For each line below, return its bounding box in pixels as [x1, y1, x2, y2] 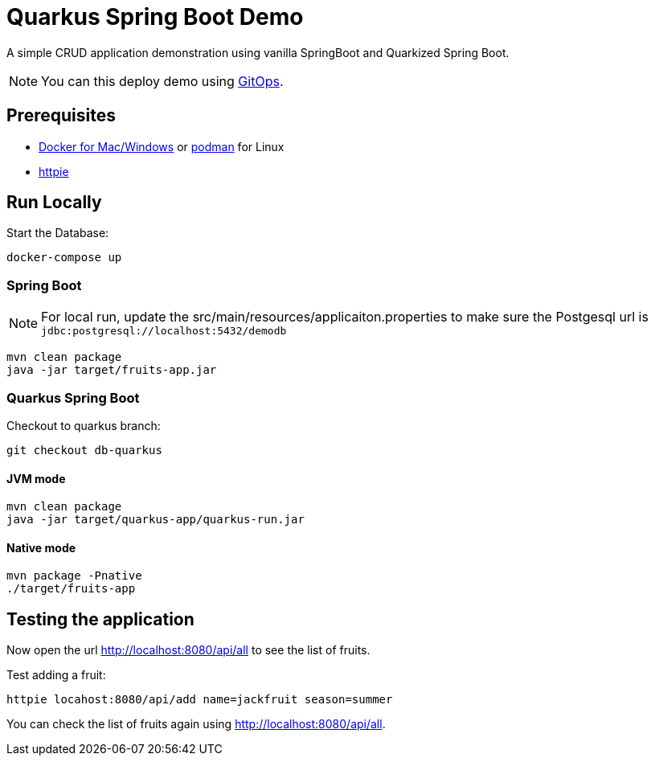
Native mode [6, 540, 76, 555]
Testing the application [6, 608, 194, 629]
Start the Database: [6, 226, 109, 240]
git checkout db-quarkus [6, 443, 162, 457]
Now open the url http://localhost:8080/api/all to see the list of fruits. [6, 643, 370, 658]
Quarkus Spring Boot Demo [6, 3, 304, 31]
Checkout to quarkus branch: [6, 418, 161, 432]
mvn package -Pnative [6, 569, 142, 583]
